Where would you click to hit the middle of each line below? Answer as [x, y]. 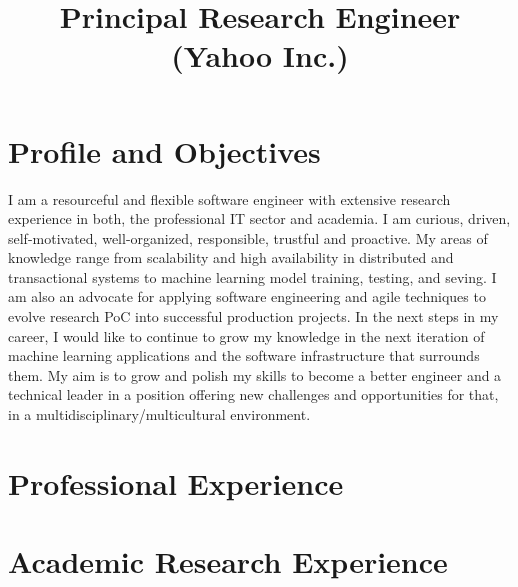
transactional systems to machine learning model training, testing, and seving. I [252, 276]
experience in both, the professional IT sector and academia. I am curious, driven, [259, 218]
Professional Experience [176, 482]
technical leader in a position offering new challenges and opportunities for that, [253, 394]
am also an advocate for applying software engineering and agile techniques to [247, 296]
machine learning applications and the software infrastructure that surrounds [244, 355]
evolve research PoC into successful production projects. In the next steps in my [253, 316]
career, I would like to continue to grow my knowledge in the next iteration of [246, 335]
